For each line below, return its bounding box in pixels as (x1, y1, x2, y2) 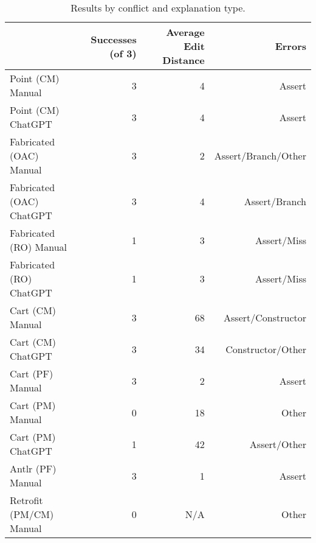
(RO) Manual (10, 240, 67, 254)
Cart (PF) (10, 366, 53, 380)
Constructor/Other (225, 342, 306, 356)
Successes (91, 32, 137, 46)
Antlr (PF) (10, 461, 57, 475)
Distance (162, 53, 205, 67)
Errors (275, 39, 306, 53)
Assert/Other (249, 436, 306, 451)
